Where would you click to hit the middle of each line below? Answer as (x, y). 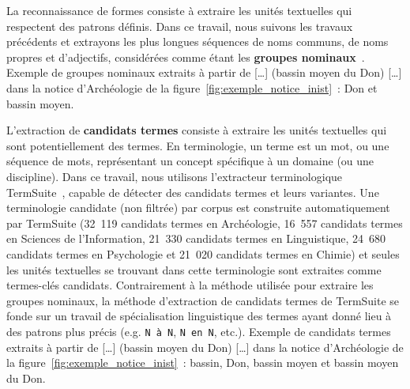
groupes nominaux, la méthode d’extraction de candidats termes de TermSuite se (203, 300)
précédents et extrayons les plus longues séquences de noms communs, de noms (197, 42)
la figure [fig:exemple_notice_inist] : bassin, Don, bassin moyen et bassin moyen (203, 363)
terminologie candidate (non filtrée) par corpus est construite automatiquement (198, 208)
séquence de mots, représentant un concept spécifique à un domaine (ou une (190, 161)
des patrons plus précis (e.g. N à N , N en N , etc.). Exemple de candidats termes (199, 331)
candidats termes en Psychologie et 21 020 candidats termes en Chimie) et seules (203, 253)
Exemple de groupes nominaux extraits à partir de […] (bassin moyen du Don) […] (204, 72)
